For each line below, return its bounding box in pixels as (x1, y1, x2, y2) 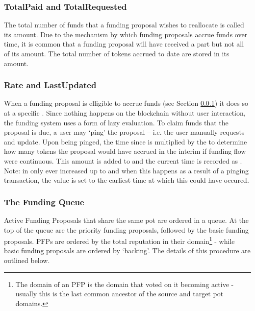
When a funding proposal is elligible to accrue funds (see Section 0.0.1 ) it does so (4, 98, 248, 108)
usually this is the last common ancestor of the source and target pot (15, 288, 224, 299)
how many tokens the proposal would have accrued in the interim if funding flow (4, 146, 246, 156)
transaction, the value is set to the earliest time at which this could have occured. (4, 175, 249, 185)
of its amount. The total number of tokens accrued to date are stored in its (4, 48, 229, 58)
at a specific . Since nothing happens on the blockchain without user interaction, (4, 108, 246, 118)
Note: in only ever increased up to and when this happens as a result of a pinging (4, 165, 249, 175)
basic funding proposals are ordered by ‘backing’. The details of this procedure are (4, 245, 251, 256)
